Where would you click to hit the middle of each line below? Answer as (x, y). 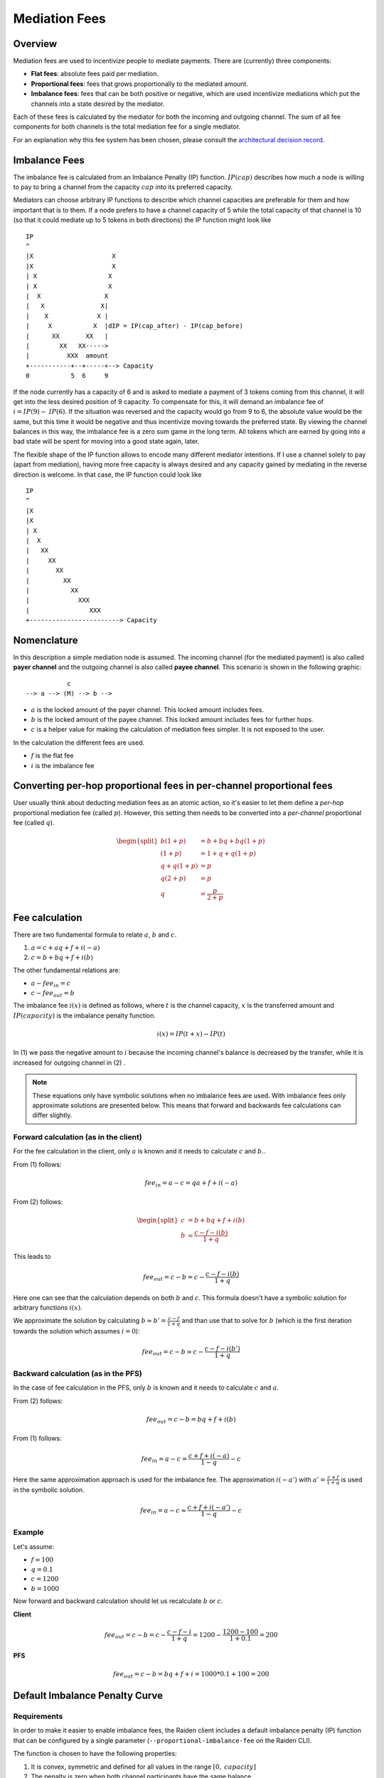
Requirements (38, 1716)
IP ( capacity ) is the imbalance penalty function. (85, 1015)
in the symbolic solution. (49, 1490)
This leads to (32, 1256)
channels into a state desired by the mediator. (98, 104)
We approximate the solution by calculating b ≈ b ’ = (90, 1321)
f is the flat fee (52, 756)
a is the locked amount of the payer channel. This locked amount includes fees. (148, 709)
